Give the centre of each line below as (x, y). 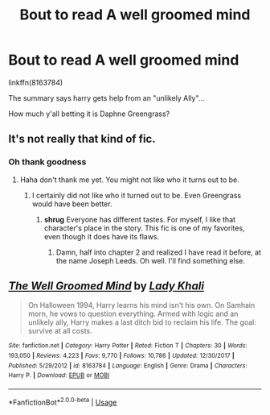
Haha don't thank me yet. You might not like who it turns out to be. (129, 180)
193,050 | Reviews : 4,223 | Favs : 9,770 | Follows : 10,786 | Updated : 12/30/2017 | (121, 356)
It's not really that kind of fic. (82, 139)
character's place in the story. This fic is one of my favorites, (144, 228)
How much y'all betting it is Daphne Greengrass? (89, 114)
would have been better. (72, 204)
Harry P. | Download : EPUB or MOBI (59, 376)
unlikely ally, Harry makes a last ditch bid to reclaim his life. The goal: (142, 322)
